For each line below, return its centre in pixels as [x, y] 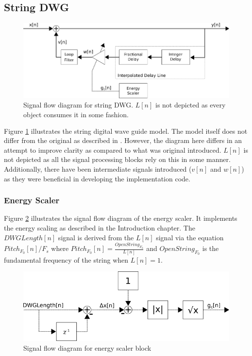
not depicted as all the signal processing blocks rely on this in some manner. [117, 159]
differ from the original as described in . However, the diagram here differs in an [123, 140]
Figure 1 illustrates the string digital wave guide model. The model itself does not [126, 131]
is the [210, 248]
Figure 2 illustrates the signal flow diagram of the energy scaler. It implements [121, 218]
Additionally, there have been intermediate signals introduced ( [98, 169]
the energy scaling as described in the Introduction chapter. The [100, 228]
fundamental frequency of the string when [66, 259]
